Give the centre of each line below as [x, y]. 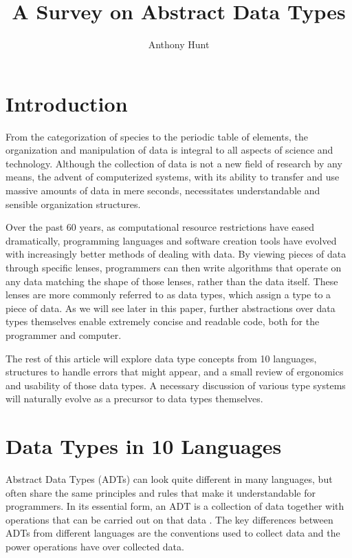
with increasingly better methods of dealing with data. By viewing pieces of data [176, 254]
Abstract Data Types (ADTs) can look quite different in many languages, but [169, 479]
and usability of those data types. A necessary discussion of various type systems [176, 385]
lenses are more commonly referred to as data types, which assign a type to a [168, 294]
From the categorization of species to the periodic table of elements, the [157, 136]
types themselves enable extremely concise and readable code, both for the [163, 321]
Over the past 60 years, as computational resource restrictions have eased [160, 227]
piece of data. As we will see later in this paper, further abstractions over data [170, 308]
